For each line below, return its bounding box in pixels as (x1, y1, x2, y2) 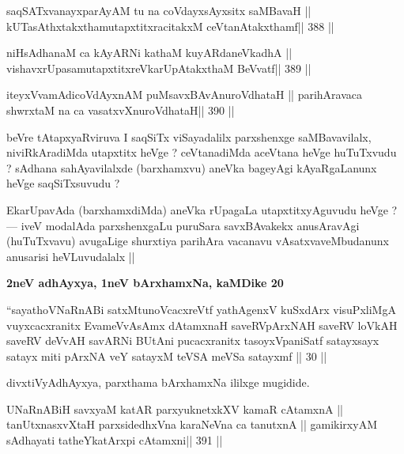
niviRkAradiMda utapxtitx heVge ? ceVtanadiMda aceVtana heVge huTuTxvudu (6, 144, 397, 161)
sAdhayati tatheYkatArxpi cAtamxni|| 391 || (6, 432, 223, 448)
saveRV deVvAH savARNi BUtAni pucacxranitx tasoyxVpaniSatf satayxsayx (6, 332, 379, 349)
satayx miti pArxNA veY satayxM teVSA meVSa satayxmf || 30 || (6, 347, 327, 364)
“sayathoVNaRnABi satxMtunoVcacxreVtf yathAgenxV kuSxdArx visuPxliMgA (6, 301, 396, 317)
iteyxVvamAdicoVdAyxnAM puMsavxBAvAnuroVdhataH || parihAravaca (6, 86, 363, 103)
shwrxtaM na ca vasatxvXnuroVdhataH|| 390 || (6, 101, 235, 118)
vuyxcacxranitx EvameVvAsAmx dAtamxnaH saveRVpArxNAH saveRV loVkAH (6, 316, 398, 333)
